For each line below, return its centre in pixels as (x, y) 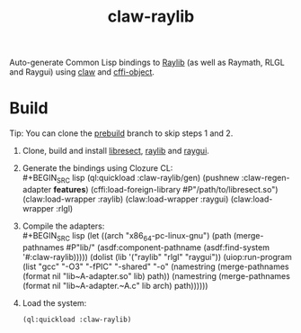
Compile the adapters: (63, 226)
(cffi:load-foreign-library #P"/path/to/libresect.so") (184, 189)
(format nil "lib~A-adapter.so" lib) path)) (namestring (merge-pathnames (156, 275)
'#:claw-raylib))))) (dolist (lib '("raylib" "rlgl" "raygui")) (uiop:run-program (157, 256)
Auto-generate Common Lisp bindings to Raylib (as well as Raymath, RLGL (147, 63)
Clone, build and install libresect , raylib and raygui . (115, 151)
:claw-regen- (266, 178)
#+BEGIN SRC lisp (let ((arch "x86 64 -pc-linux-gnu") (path (127, 236)
